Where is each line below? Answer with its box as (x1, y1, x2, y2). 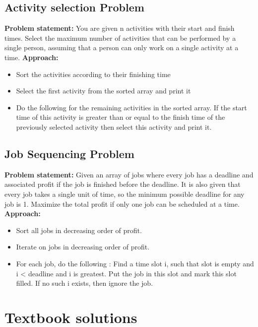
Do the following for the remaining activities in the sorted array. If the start (16, 102, 247, 112)
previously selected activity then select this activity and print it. (16, 121, 212, 132)
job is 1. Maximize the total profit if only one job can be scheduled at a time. (4, 198, 240, 209)
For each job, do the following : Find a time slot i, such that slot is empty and (16, 258, 254, 268)
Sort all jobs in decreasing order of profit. (16, 225, 142, 235)
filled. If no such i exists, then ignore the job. (16, 278, 153, 288)
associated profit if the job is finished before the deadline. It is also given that (4, 179, 241, 189)
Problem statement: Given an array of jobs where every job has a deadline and (4, 169, 254, 179)
